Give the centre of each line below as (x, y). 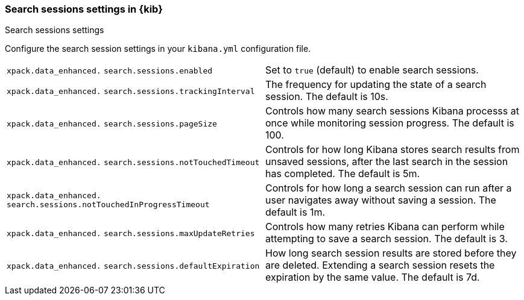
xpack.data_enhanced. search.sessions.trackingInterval (131, 92)
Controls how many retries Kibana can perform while (385, 227)
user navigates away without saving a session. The (381, 200)
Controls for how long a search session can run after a (389, 188)
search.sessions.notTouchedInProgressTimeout (108, 205)
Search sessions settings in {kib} (84, 9)
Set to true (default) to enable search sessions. (372, 70)
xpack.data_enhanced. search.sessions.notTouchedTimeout (133, 163)
